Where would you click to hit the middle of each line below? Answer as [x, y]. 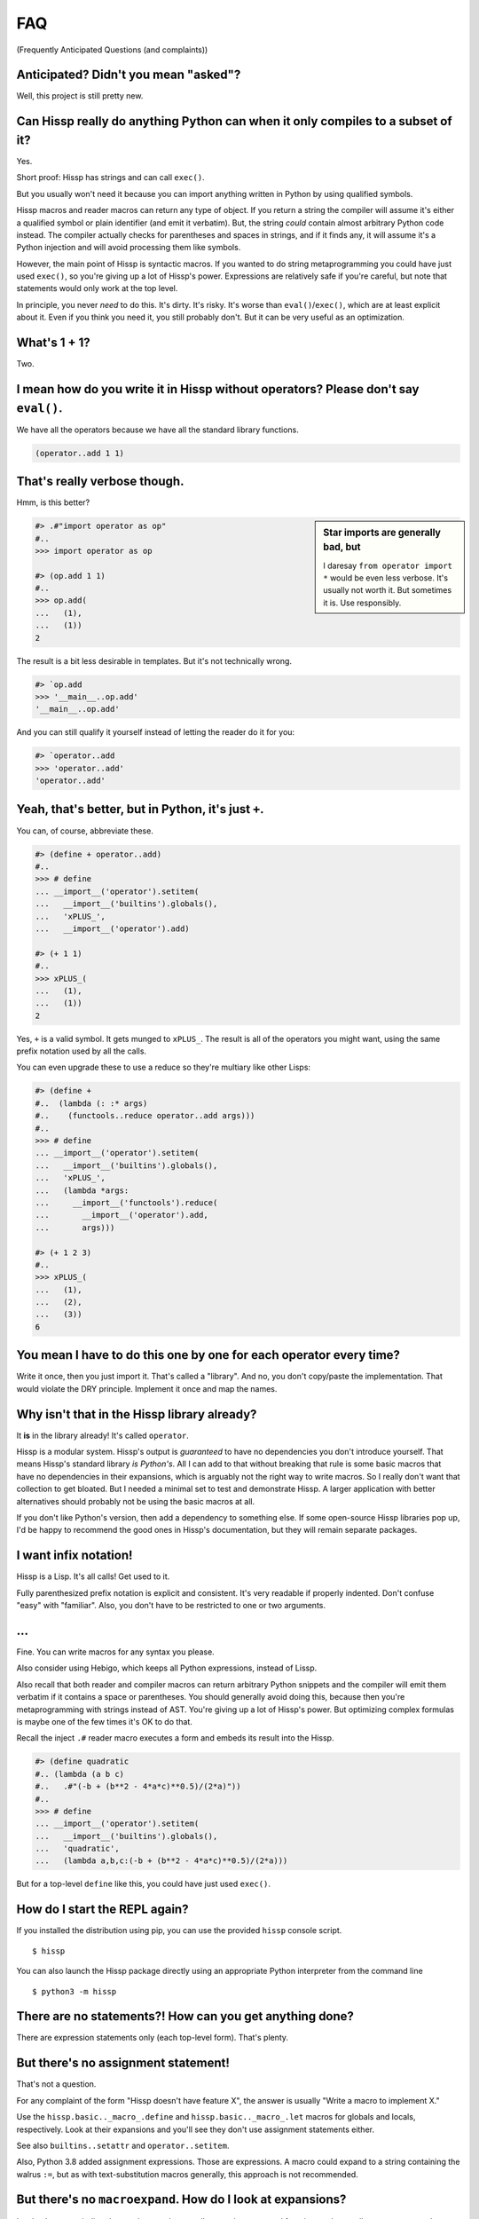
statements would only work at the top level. [97, 288]
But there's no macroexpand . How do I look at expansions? [181, 2200]
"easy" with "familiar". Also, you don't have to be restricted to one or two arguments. [171, 1606]
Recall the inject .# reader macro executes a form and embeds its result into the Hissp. [175, 1738]
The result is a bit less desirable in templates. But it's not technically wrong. [154, 660]
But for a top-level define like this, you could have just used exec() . [143, 1884]
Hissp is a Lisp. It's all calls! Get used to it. [93, 1576]
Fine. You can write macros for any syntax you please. [115, 1652]
